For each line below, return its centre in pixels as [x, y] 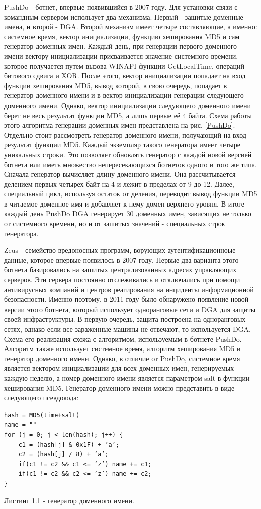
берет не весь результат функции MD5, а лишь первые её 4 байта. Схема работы [128, 115]
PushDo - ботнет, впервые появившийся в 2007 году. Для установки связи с [121, 7]
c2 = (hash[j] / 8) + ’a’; [63, 454]
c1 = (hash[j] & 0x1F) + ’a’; [69, 444]
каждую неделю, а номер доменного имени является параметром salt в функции [127, 378]
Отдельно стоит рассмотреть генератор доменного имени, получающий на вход [125, 134]
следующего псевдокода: [41, 398]
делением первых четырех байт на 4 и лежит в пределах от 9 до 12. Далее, [119, 184]
